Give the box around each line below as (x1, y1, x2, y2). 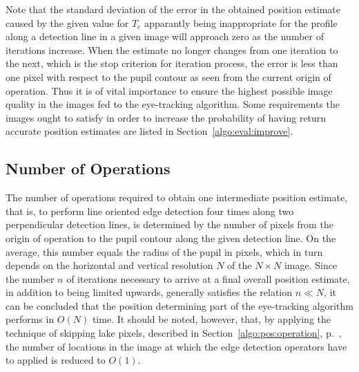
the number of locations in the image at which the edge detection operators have (6, 339, 347, 353)
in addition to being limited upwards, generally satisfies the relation (6, 285, 293, 299)
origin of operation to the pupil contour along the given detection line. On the (6, 230, 336, 245)
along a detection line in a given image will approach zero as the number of (6, 29, 324, 44)
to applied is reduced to (6, 353, 106, 367)
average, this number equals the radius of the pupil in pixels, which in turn (6, 244, 323, 259)
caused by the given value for (6, 15, 129, 30)
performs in (6, 312, 55, 326)
